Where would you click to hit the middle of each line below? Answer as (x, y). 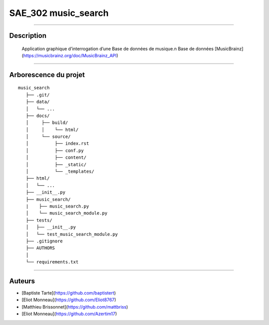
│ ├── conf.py (55, 150)
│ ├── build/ (47, 123)
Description (28, 36)
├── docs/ (38, 115)
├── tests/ (39, 220)
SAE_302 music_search (59, 13)
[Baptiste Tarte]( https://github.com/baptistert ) (69, 293)
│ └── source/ (48, 137)
